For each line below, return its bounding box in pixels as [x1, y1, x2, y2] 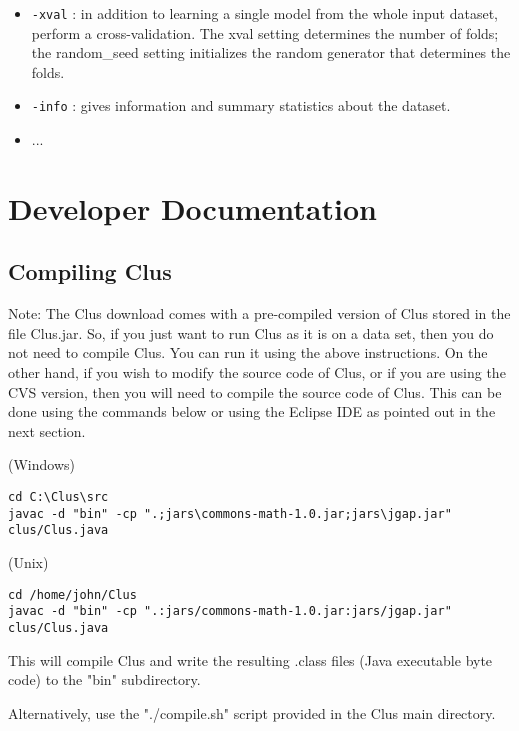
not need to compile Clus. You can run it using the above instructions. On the [8, 342, 488, 363]
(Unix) [8, 551, 49, 572]
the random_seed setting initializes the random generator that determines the [31, 42, 511, 63]
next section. [8, 420, 86, 441]
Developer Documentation [8, 187, 377, 228]
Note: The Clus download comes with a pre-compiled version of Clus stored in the [8, 303, 511, 324]
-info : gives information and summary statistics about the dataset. [31, 95, 451, 116]
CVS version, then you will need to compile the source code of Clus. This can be [8, 381, 502, 402]
